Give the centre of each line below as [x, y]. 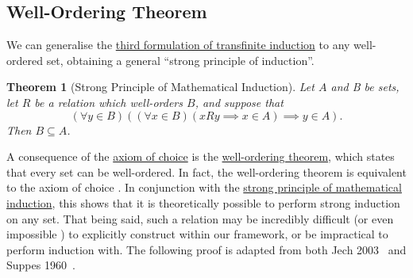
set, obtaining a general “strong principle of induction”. [180, 60]
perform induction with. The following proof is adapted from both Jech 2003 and [206, 249]
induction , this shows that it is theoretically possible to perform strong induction [203, 202]
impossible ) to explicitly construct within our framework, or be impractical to [197, 234]
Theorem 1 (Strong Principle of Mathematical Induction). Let [160, 87]
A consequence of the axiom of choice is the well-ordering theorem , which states [201, 156]
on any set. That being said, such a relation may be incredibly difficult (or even [200, 218]
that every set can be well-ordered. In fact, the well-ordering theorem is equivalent [206, 171]
